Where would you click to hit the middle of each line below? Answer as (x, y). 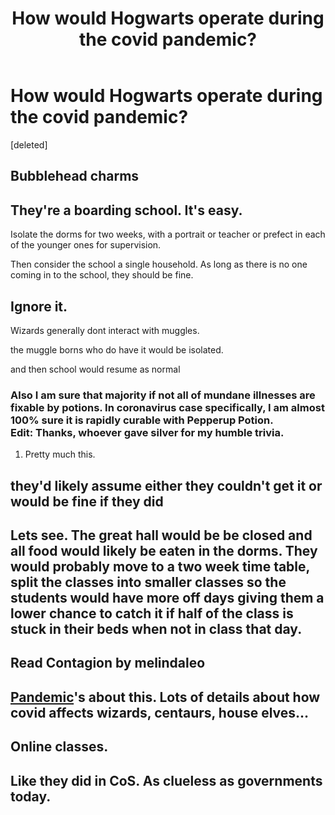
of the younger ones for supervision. (86, 245)
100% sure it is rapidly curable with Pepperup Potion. (142, 420)
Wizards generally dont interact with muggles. (105, 330)
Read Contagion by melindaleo (108, 663)
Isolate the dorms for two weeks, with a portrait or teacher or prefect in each (168, 234)
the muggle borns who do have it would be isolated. (117, 349)
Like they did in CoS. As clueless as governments (166, 780)
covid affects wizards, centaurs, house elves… (160, 712)
